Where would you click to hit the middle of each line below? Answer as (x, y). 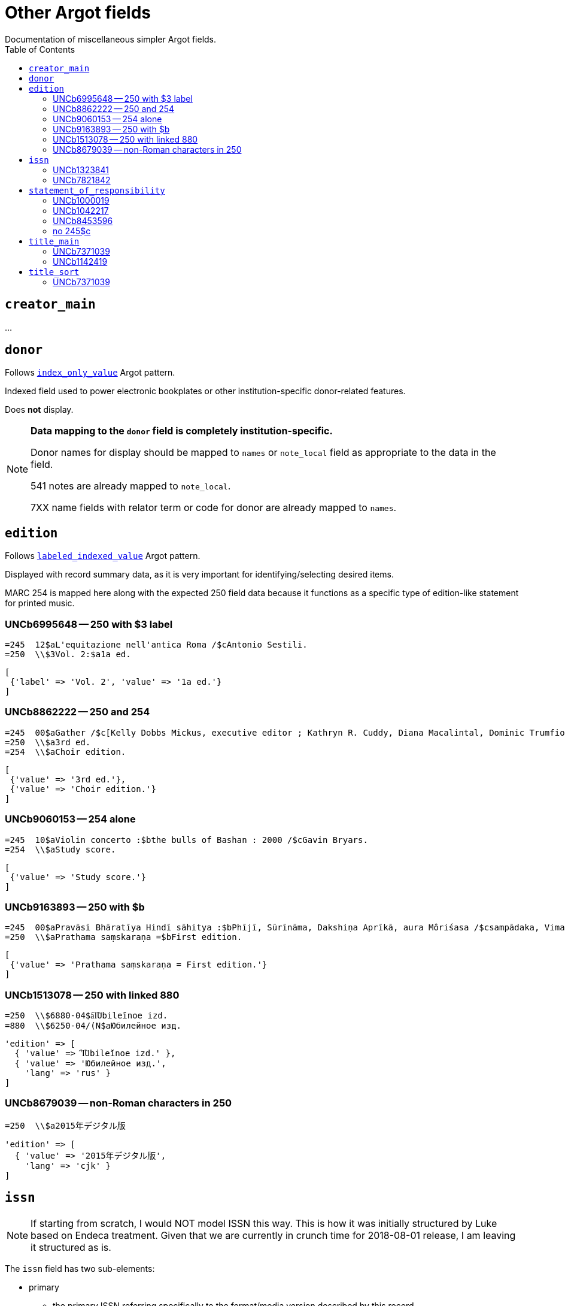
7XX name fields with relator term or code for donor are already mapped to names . (214, 508)
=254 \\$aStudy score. (60, 849)
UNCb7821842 (82, 180)
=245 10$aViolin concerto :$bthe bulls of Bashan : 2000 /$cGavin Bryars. (186, 840)
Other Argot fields (78, 13)
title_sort (54, 272)
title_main (54, 241)
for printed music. (40, 603)
